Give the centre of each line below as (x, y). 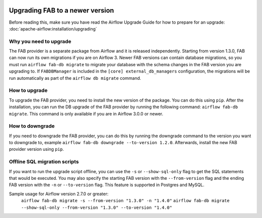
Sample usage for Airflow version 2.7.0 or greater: (59, 194)
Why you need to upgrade (40, 41)
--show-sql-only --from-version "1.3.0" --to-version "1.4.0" (97, 207)
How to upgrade (28, 90)
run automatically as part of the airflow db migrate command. (75, 78)
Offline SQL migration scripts (44, 162)
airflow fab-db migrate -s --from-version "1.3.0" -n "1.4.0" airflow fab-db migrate (125, 201)
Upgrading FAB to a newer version (61, 10)
